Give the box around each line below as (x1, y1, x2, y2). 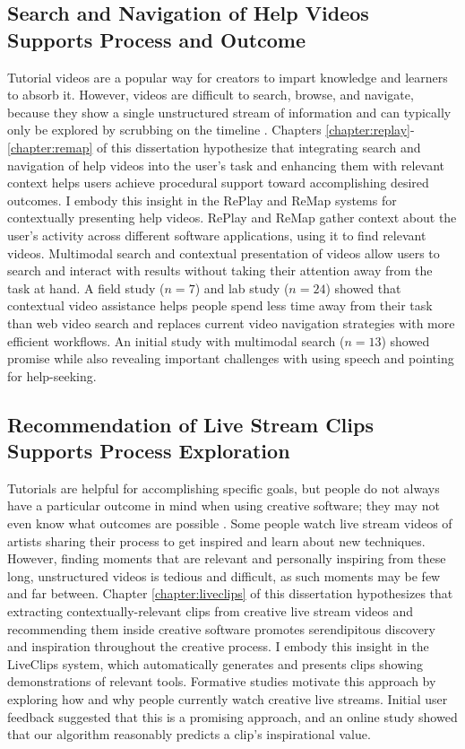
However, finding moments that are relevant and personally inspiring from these (7, 549, 446, 568)
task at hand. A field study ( (7, 278, 165, 297)
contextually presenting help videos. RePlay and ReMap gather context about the (7, 208, 457, 227)
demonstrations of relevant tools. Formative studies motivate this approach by (7, 672, 436, 691)
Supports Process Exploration (7, 437, 290, 465)
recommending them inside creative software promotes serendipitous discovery (7, 619, 435, 638)
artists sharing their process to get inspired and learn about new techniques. (7, 531, 426, 550)
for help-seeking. (7, 366, 97, 385)
